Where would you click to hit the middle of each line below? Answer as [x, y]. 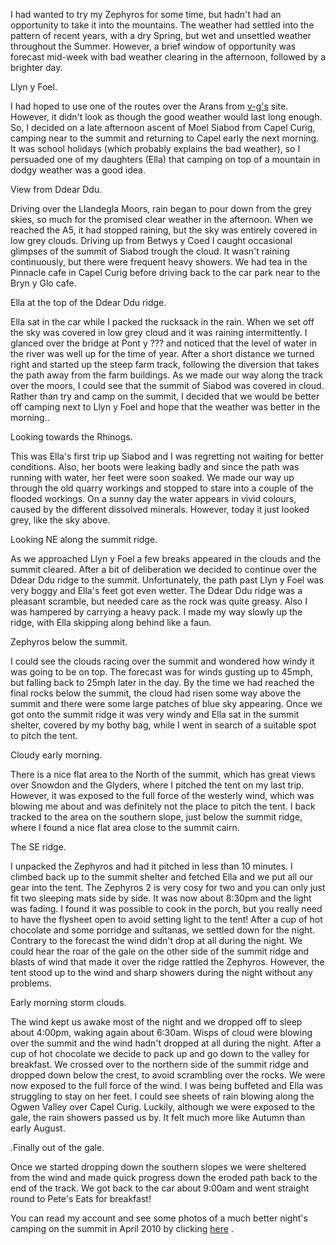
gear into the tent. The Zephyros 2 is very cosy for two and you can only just [168, 887]
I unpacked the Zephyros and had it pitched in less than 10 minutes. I [151, 866]
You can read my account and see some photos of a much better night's [159, 1218]
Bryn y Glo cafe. [43, 283]
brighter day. [36, 67]
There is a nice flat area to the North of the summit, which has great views [163, 774]
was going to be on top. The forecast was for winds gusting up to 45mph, [162, 672]
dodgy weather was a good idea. [78, 170]
